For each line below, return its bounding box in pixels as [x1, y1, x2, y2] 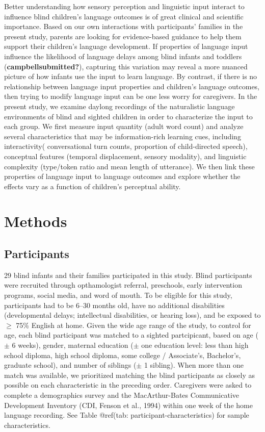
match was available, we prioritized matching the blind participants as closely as [4, 369, 255, 380]
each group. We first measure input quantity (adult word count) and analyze [4, 121, 244, 132]
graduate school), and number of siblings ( [4, 360, 137, 370]
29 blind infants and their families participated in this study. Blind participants [4, 269, 252, 280]
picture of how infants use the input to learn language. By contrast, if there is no [4, 71, 257, 82]
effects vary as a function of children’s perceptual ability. [4, 181, 181, 191]
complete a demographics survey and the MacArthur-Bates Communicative [4, 389, 239, 400]
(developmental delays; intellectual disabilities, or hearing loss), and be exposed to [4, 310, 261, 320]
